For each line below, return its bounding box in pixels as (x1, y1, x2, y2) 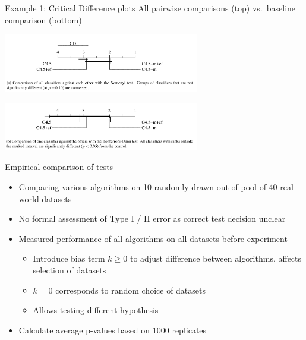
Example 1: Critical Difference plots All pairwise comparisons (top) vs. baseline (5, 2, 296, 14)
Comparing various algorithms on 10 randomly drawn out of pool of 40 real (18, 181, 294, 193)
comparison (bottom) (5, 13, 82, 26)
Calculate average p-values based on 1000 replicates (18, 323, 207, 336)
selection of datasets (33, 264, 106, 276)
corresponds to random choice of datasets (55, 284, 206, 296)
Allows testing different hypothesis (33, 304, 159, 316)
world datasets (18, 192, 72, 204)
